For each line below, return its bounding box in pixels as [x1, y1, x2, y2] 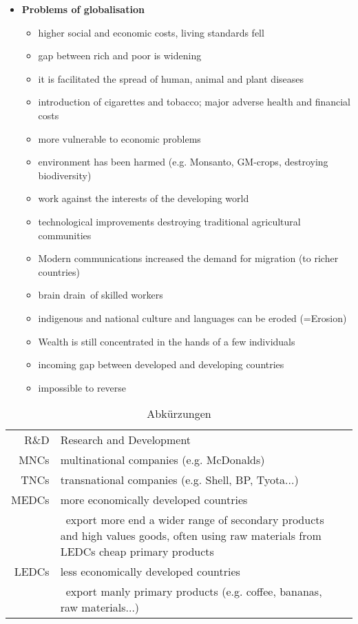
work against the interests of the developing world [38, 191, 249, 205]
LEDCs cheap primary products [60, 543, 214, 560]
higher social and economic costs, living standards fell [38, 25, 264, 39]
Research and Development [60, 432, 191, 448]
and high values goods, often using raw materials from [60, 527, 322, 544]
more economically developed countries [60, 492, 248, 508]
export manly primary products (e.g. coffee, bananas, [65, 583, 322, 600]
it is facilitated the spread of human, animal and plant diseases [38, 71, 304, 85]
